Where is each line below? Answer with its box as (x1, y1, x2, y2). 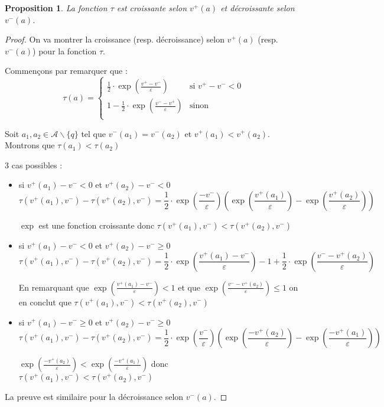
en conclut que (18, 295, 71, 308)
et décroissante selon (220, 2, 295, 14)
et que (178, 281, 200, 293)
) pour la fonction (32, 44, 97, 57)
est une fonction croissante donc (38, 219, 155, 231)
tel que (81, 127, 106, 139)
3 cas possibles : (5, 158, 63, 171)
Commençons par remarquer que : (5, 64, 128, 77)
